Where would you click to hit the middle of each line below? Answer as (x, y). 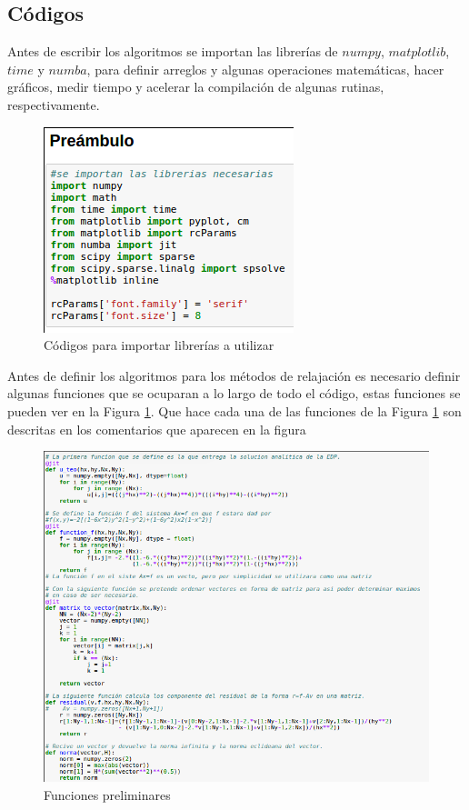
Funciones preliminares (107, 794)
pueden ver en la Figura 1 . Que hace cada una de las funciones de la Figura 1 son (234, 410)
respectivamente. (54, 104)
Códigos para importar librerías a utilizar (159, 345)
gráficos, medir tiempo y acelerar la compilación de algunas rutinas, (196, 87)
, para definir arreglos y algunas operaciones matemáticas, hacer (265, 69)
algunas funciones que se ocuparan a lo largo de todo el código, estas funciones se (234, 393)
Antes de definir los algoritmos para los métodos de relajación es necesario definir (234, 375)
